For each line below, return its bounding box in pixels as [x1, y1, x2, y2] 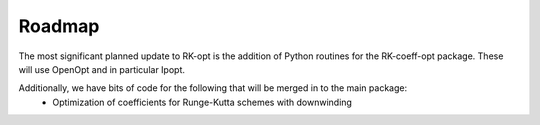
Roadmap [18, 15, 100, 37]
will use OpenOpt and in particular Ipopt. [18, 63, 185, 75]
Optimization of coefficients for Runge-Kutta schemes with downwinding [52, 96, 352, 108]
